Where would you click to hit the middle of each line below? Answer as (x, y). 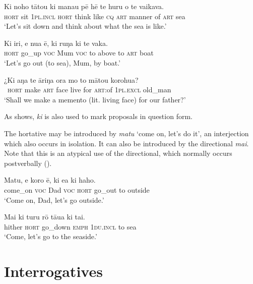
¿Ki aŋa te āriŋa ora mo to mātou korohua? (71, 79)
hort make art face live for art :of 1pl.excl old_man (89, 90)
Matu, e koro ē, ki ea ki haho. (50, 180)
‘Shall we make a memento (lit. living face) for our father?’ (95, 99)
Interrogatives (53, 271)
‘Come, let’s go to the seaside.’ (51, 236)
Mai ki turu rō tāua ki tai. (45, 217)
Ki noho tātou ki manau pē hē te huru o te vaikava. (84, 6)
